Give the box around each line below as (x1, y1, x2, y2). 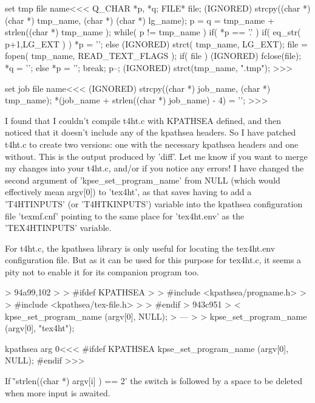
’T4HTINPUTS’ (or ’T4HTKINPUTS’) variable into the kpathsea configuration (5, 197, 303, 210)
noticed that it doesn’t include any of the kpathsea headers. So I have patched (5, 126, 296, 139)
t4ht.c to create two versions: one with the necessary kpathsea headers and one (5, 137, 299, 150)
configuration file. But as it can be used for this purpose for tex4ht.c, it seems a (5, 253, 302, 266)
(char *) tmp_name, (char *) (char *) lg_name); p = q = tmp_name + (5, 13, 274, 26)
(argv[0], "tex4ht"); (5, 322, 75, 334)
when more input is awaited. (5, 386, 110, 399)
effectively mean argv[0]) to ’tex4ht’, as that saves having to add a (5, 185, 252, 198)
